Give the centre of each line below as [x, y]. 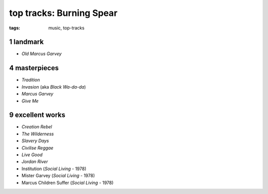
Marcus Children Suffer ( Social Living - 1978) [67, 183]
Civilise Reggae [37, 148]
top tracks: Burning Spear [63, 13]
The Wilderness [38, 134]
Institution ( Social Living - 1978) [54, 169]
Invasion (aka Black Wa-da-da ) [54, 87]
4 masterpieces [34, 68]
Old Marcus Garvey [42, 54]
